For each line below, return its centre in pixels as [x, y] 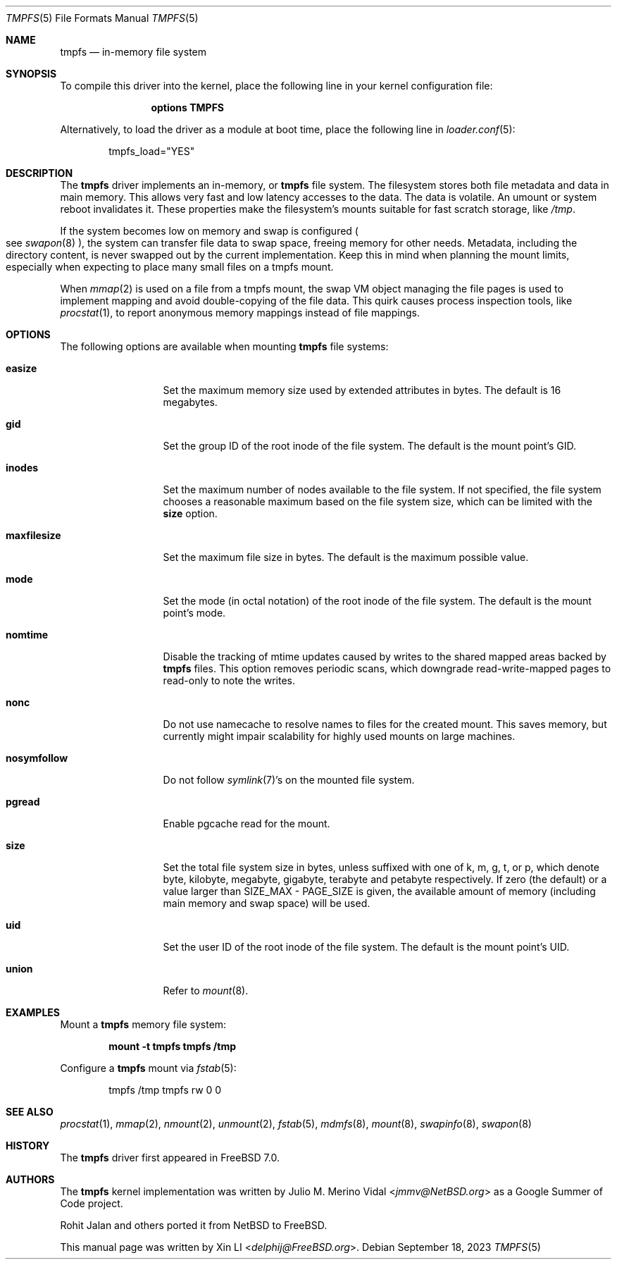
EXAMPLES [33, 1012]
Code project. [92, 1203]
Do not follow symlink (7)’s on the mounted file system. [289, 780]
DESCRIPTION [39, 173]
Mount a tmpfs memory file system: [143, 1024]
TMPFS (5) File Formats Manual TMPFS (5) [102, 18]
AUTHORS [30, 1179]
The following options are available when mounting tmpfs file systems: [224, 346]
